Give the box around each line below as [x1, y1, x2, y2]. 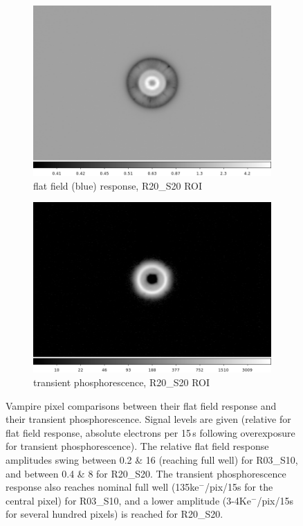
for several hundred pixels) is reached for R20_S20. [6, 507, 223, 521]
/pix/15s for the [205, 480, 273, 494]
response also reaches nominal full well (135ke [6, 480, 199, 494]
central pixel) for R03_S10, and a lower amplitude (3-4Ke [6, 493, 251, 507]
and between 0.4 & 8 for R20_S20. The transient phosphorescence [6, 466, 286, 480]
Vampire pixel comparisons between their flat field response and [6, 398, 277, 412]
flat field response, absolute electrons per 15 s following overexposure [6, 425, 295, 439]
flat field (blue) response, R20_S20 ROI [33, 178, 203, 192]
